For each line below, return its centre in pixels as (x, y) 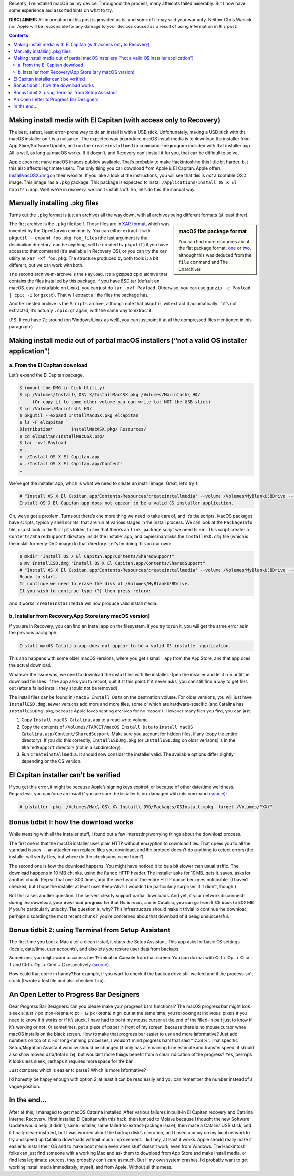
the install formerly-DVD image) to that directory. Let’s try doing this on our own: (90, 543)
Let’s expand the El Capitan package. (47, 375)
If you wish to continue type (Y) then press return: (85, 591)
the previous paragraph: (34, 633)
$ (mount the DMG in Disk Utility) (62, 388)
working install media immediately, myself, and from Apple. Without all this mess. (91, 1167)
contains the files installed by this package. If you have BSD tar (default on (84, 281)
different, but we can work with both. (46, 265)
